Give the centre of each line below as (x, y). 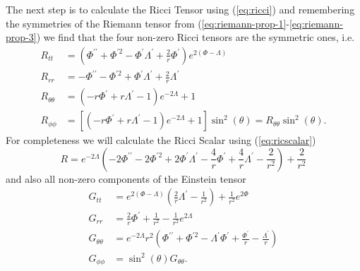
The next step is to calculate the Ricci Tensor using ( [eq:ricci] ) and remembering (180, 9)
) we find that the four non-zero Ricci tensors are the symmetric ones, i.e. (196, 37)
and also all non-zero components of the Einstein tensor (126, 178)
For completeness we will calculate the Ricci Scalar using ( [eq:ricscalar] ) (161, 140)
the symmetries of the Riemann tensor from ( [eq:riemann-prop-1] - (148, 23)
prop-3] (21, 37)
